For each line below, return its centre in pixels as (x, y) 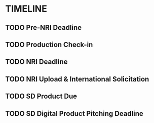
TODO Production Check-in (49, 44)
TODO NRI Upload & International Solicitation (77, 79)
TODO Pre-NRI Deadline (44, 28)
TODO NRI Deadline (36, 62)
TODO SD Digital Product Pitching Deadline (74, 114)
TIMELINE (26, 9)
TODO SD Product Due (41, 96)
